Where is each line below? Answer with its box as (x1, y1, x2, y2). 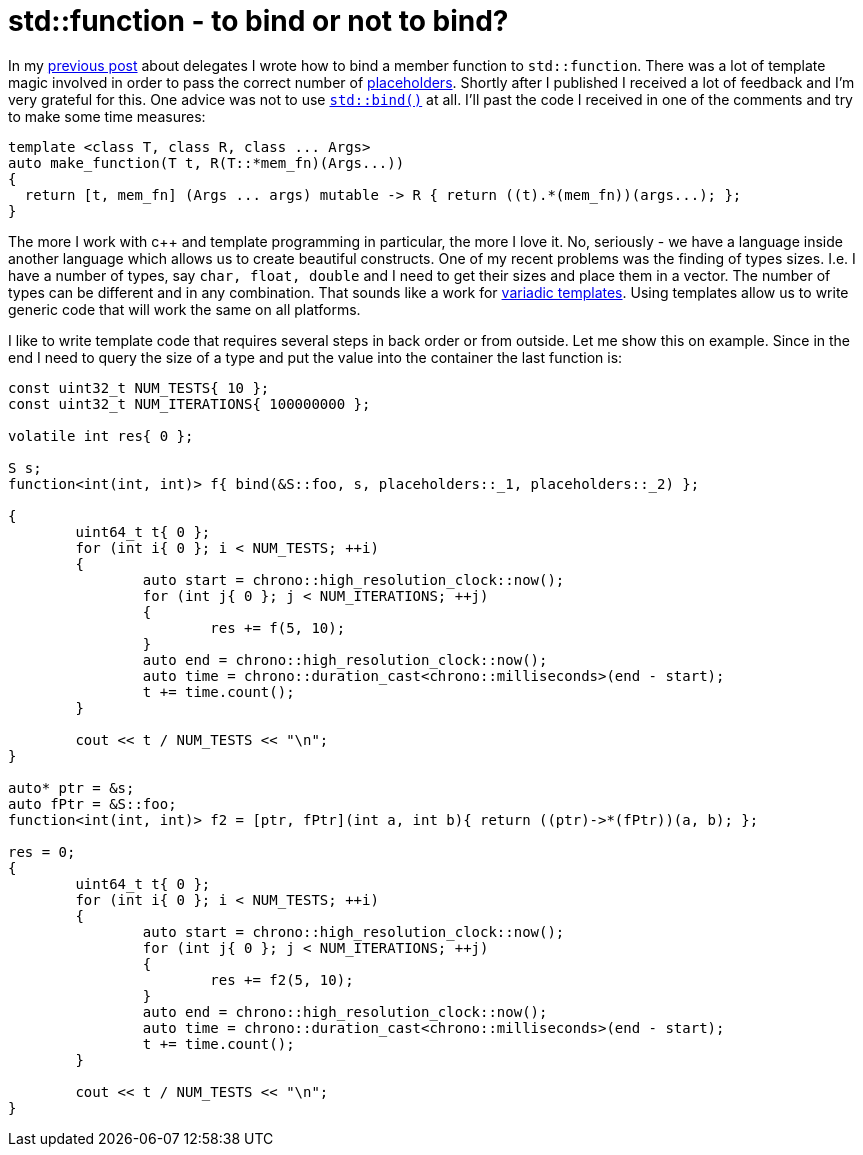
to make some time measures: (8, 107, 206, 125)
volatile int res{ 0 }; (8, 427, 194, 444)
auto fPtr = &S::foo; (8, 795, 177, 812)
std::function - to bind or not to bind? (8, 4, 509, 38)
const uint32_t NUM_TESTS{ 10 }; (8, 379, 270, 396)
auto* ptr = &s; (8, 779, 135, 796)
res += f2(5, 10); (210, 971, 354, 988)
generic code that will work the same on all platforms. (8, 300, 361, 318)
